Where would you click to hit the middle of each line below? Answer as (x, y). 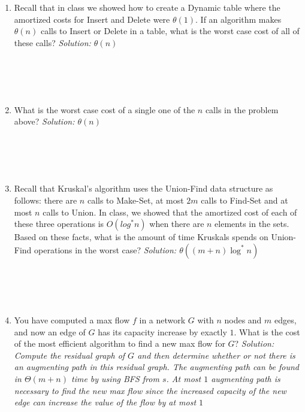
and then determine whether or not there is (216, 355)
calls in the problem (242, 109)
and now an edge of (50, 331)
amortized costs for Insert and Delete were (92, 19)
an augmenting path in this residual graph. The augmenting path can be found (156, 367)
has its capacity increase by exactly (162, 331)
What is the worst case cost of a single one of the (105, 109)
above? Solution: (44, 121)
